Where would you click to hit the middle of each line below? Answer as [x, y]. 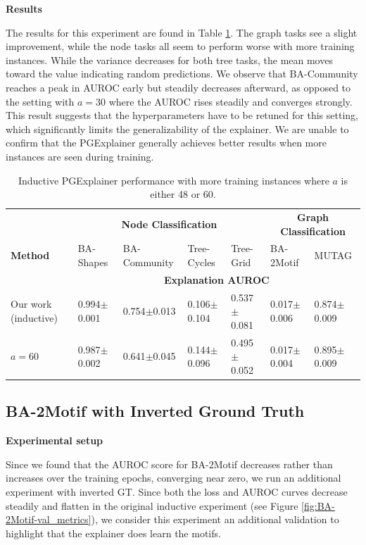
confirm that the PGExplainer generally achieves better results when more [166, 143]
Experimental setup [55, 440]
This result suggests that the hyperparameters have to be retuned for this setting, [182, 115]
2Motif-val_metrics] [49, 519]
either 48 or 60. [183, 194]
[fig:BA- [318, 505]
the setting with [40, 101]
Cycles [201, 262]
